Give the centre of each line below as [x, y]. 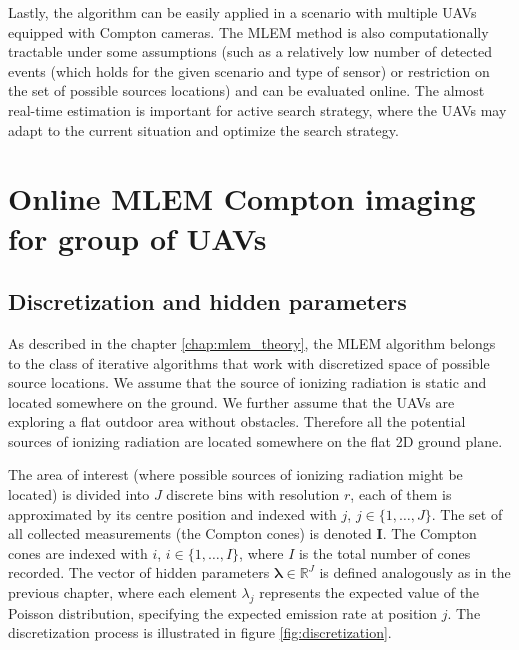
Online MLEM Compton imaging [242, 198]
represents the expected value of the [369, 592]
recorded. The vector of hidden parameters [139, 572]
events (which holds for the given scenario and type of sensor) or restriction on [249, 70]
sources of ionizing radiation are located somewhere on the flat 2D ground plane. [255, 440]
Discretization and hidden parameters [207, 301]
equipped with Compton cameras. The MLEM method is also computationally [248, 31]
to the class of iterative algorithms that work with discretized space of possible [249, 362]
